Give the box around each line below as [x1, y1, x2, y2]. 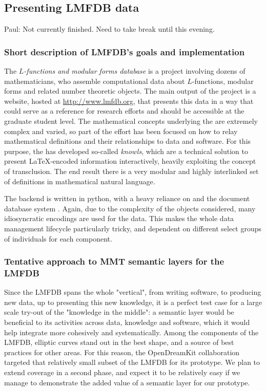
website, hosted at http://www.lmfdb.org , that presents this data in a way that [4, 95, 254, 106]
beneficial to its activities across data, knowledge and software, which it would [4, 317, 250, 328]
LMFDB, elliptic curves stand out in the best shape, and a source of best [4, 337, 234, 347]
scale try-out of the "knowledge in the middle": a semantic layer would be [4, 307, 234, 317]
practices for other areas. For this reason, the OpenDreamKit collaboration [4, 346, 240, 357]
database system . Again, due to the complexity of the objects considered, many [4, 203, 256, 213]
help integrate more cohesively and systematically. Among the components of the [4, 327, 259, 337]
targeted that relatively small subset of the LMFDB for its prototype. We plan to [4, 357, 260, 367]
